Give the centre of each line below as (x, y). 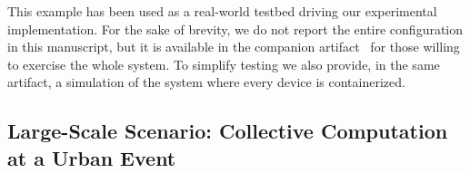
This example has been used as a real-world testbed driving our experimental (222, 11)
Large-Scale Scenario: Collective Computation (228, 131)
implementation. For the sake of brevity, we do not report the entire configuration (235, 29)
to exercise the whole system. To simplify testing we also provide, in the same (224, 64)
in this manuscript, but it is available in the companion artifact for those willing (234, 47)
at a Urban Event (92, 157)
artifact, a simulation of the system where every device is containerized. (206, 82)
